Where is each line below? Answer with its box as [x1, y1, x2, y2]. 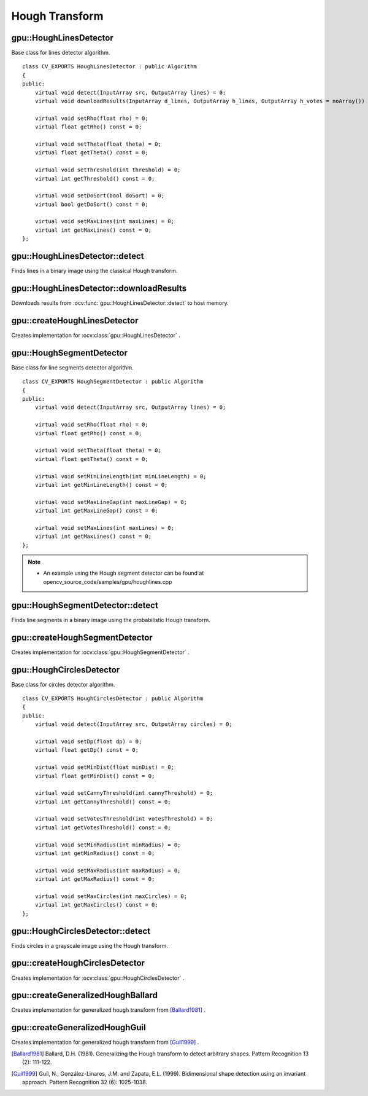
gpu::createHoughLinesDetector [11, 315, 139, 326]
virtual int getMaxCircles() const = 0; [34, 901, 159, 909]
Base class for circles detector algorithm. [11, 680, 115, 688]
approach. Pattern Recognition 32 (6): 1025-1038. [22, 1078, 147, 1086]
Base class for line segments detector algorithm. [11, 363, 134, 371]
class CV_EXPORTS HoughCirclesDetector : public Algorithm [22, 695, 204, 702]
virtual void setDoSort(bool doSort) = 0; [34, 192, 165, 199]
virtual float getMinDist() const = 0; [34, 772, 155, 779]
